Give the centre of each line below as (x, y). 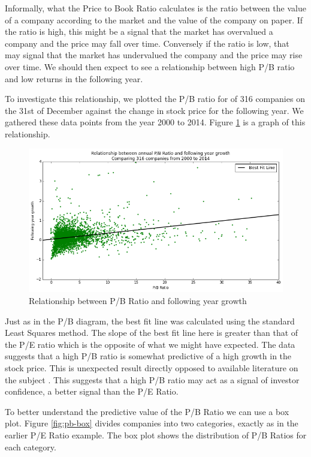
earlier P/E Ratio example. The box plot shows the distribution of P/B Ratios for (156, 435)
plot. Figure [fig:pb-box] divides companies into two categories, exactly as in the (152, 423)
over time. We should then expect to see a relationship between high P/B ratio (150, 66)
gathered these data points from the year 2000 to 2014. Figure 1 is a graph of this (155, 122)
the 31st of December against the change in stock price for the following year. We (154, 110)
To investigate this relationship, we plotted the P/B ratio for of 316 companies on (155, 99)
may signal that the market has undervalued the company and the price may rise (154, 55)
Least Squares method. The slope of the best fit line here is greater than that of (152, 333)
